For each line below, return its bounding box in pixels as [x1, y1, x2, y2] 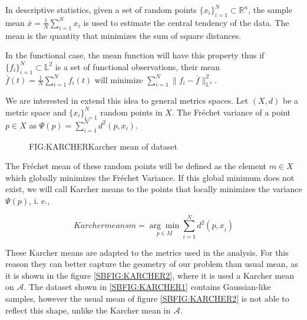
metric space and [5, 105, 67, 118]
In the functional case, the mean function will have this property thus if [5, 49, 265, 61]
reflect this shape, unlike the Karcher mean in [5, 303, 171, 316]
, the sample [248, 4, 292, 15]
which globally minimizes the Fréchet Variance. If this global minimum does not [5, 171, 295, 183]
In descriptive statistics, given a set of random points [5, 4, 197, 15]
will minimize [94, 73, 143, 85]
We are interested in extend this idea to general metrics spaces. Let [5, 94, 249, 107]
